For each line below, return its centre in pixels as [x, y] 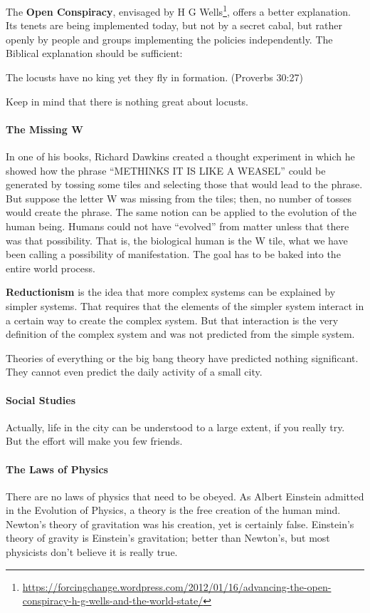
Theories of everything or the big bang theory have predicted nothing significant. [182, 357]
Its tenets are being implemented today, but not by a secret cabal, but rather [174, 25]
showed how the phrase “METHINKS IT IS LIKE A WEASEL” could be [166, 170]
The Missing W [44, 129]
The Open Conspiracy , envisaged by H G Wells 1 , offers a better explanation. [178, 10]
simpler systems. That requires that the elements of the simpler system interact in [185, 305]
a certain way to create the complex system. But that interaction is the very [172, 320]
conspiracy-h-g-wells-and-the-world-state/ [113, 601]
